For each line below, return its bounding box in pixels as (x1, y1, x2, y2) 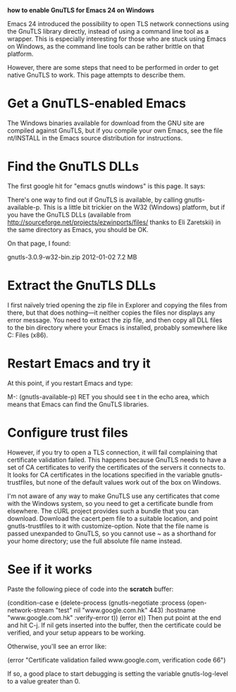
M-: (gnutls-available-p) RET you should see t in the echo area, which (7, 392, 209, 401)
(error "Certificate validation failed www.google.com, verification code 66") (7, 655, 226, 664)
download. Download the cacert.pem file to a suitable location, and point (7, 514, 218, 523)
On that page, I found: (7, 239, 71, 248)
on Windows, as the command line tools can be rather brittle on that (7, 42, 204, 50)
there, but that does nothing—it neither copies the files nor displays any (7, 308, 216, 317)
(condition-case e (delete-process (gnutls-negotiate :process (7, 598, 186, 607)
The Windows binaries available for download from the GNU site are (7, 119, 205, 127)
